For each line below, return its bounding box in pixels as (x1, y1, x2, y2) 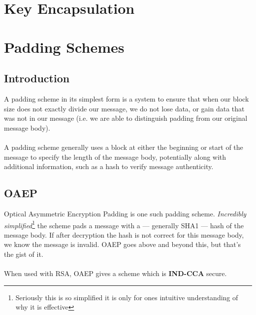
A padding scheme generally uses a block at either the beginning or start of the (4, 141, 243, 152)
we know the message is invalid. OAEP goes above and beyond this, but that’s (4, 239, 241, 249)
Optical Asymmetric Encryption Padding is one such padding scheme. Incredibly (4, 208, 247, 218)
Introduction (4, 70, 70, 86)
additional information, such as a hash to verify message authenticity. (4, 161, 214, 172)
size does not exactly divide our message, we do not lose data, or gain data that (4, 103, 245, 113)
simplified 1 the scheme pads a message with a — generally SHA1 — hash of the (4, 218, 244, 230)
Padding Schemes (4, 36, 125, 57)
